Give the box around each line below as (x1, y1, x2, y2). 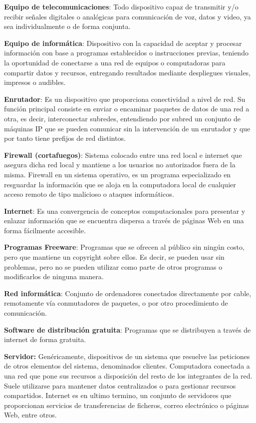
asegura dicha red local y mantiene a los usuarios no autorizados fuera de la (4, 159, 236, 170)
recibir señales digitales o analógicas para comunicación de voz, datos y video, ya (4, 11, 251, 21)
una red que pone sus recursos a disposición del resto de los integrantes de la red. (4, 371, 253, 381)
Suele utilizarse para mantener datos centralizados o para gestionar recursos (4, 380, 236, 391)
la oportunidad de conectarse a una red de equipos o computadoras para (4, 57, 226, 67)
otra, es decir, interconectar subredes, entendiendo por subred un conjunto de (4, 113, 241, 123)
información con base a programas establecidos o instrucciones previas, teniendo (4, 47, 249, 58)
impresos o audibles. (4, 77, 66, 87)
